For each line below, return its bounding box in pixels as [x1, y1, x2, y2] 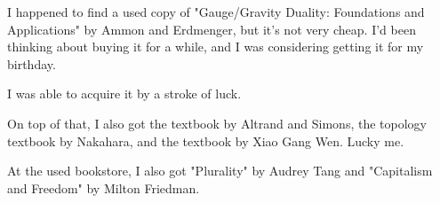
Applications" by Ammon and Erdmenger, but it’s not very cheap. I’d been [7, 20, 416, 38]
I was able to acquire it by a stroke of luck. [7, 84, 242, 103]
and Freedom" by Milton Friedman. [7, 178, 200, 197]
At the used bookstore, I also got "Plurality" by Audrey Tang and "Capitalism [7, 161, 433, 180]
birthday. [7, 54, 56, 73]
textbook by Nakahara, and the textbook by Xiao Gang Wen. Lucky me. [7, 131, 404, 150]
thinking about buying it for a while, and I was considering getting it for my [7, 37, 424, 56]
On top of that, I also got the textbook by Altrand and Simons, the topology [7, 113, 427, 132]
